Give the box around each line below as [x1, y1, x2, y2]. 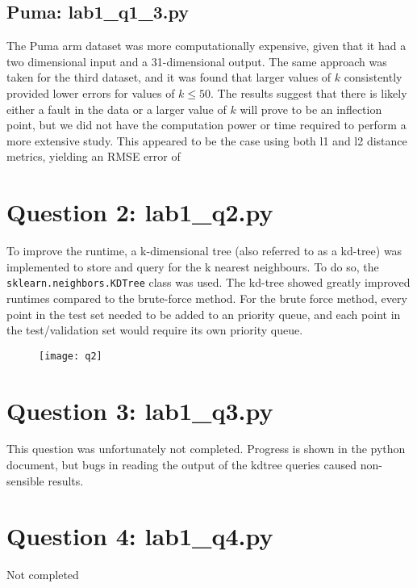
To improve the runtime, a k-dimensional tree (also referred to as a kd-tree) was [6, 242, 402, 259]
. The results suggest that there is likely [211, 84, 407, 101]
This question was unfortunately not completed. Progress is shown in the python [6, 440, 406, 457]
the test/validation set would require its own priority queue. [6, 321, 303, 338]
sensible [6, 472, 44, 489]
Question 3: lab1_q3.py [6, 393, 273, 426]
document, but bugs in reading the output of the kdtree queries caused [6, 456, 357, 473]
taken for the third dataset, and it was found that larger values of [6, 69, 332, 86]
